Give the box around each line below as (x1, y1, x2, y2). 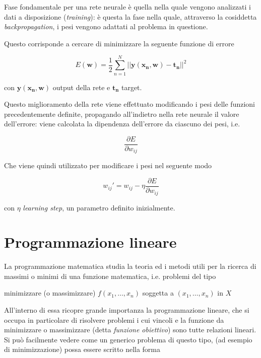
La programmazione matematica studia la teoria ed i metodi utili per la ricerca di (4, 261, 256, 271)
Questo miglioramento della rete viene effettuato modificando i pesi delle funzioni (4, 99, 255, 109)
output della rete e (52, 82, 110, 92)
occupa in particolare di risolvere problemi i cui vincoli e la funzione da (4, 314, 224, 325)
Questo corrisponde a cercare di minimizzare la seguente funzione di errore (4, 38, 234, 48)
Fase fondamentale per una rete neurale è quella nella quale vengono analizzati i (4, 2, 251, 12)
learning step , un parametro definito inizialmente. (23, 202, 175, 212)
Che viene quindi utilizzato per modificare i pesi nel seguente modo (4, 160, 212, 171)
